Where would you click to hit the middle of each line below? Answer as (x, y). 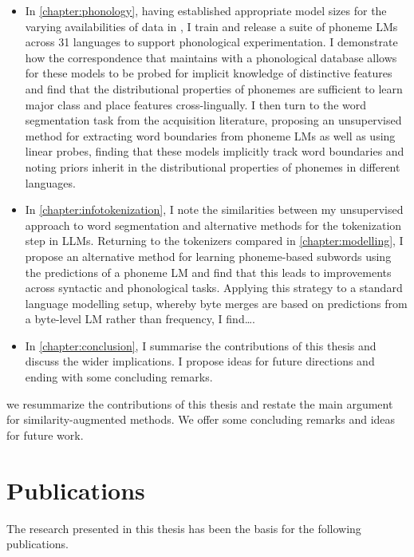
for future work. (45, 435)
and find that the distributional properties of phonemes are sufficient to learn (214, 88)
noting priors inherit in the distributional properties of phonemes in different (213, 166)
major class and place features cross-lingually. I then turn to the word (195, 104)
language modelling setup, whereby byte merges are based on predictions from (216, 303)
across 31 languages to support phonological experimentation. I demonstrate (211, 42)
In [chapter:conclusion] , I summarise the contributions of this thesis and (201, 345)
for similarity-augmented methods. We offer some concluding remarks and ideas (201, 419)
